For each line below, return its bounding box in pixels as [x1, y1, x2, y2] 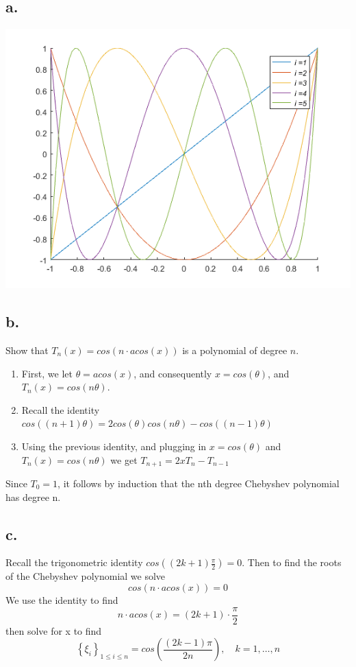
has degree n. [5, 489, 61, 504]
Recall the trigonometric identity [5, 555, 143, 570]
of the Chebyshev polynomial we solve [5, 569, 166, 583]
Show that [5, 343, 49, 357]
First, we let [21, 366, 73, 380]
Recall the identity [21, 402, 100, 417]
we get [110, 452, 138, 467]
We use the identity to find [5, 593, 118, 607]
